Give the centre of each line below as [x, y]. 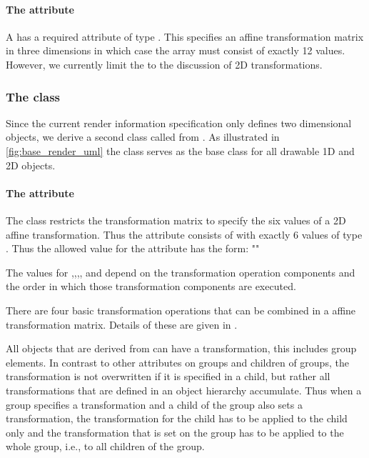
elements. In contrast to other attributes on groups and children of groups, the [177, 362]
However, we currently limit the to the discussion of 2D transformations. [164, 64]
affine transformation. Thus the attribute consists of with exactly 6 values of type [184, 234]
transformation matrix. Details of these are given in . [122, 324]
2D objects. [31, 165]
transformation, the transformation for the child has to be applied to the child [177, 418]
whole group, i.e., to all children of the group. [105, 446]
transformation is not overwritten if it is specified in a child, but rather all [168, 376]
